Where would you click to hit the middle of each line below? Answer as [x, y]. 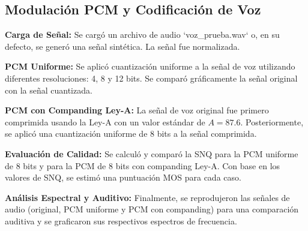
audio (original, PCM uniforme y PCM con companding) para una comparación [152, 209]
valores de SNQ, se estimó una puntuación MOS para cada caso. [123, 177]
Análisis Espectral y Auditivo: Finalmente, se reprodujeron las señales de [147, 197]
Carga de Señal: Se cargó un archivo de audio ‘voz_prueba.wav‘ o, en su [142, 34]
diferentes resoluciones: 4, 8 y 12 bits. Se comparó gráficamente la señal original [151, 78]
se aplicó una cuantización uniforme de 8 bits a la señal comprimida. [131, 133]
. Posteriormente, [272, 121]
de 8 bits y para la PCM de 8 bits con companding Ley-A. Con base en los [143, 165]
